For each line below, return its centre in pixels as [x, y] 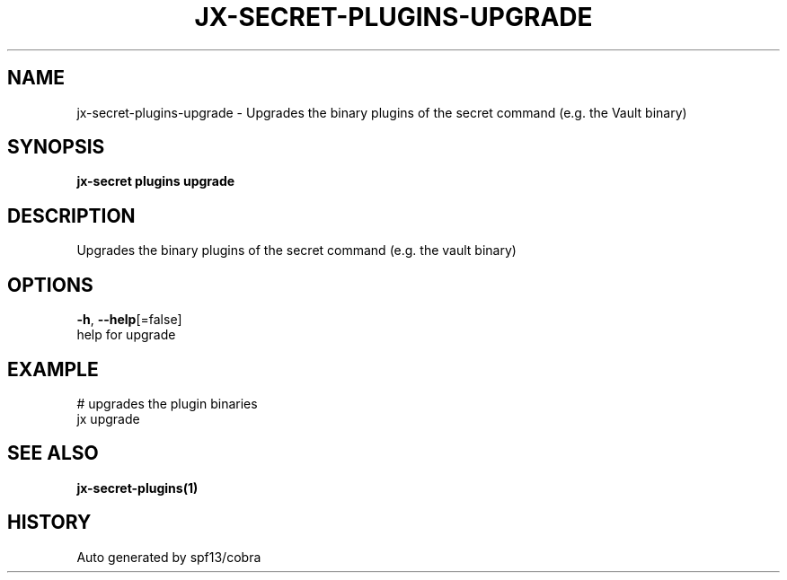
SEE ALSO [53, 453]
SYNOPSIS [56, 147]
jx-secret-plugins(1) [137, 488]
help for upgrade [126, 335]
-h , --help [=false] [129, 320]
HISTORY [49, 523]
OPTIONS [50, 285]
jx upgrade [108, 418]
